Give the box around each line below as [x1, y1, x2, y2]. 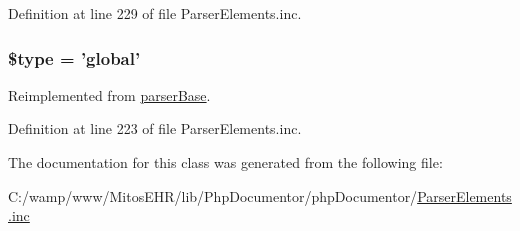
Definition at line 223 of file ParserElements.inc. [8, 118, 302, 139]
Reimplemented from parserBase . [8, 84, 211, 105]
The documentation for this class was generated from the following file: [8, 152, 443, 172]
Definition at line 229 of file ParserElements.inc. [8, 3, 302, 23]
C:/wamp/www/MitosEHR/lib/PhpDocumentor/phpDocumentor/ [8, 185, 418, 206]
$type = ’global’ [8, 45, 141, 70]
